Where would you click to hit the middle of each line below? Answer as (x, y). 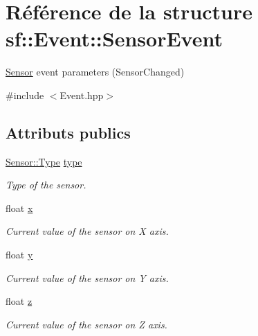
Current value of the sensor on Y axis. (87, 277)
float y (19, 255)
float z (19, 301)
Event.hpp (82, 95)
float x (19, 207)
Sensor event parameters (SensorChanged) (95, 72)
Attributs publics (68, 132)
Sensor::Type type (44, 161)
